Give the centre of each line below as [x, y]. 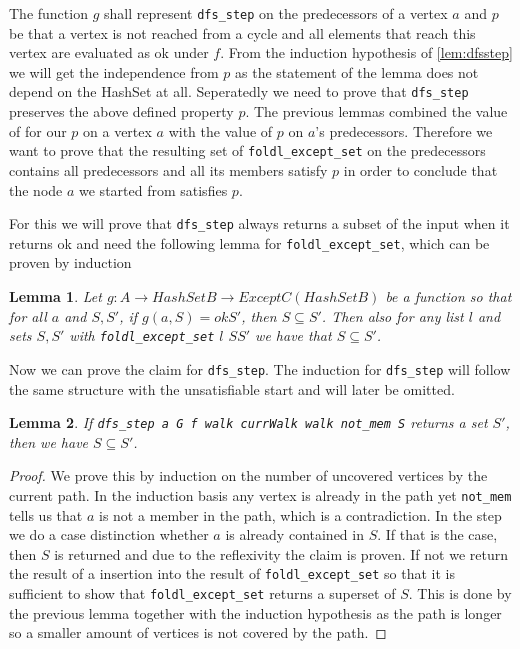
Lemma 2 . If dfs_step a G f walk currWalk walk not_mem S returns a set [248, 422]
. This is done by [460, 593]
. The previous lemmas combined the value [376, 111]
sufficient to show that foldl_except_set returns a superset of [202, 593]
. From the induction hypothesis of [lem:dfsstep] [366, 52]
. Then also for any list [392, 315]
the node [36, 189]
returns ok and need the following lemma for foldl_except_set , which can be [249, 242]
